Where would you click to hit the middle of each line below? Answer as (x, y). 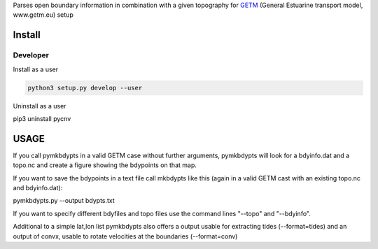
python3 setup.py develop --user (85, 88)
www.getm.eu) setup (43, 15)
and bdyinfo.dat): (38, 187)
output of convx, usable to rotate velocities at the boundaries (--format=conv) (125, 236)
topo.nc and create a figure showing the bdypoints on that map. (105, 165)
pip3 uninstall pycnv (42, 118)
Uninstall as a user (40, 106)
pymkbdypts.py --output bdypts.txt (64, 201)
